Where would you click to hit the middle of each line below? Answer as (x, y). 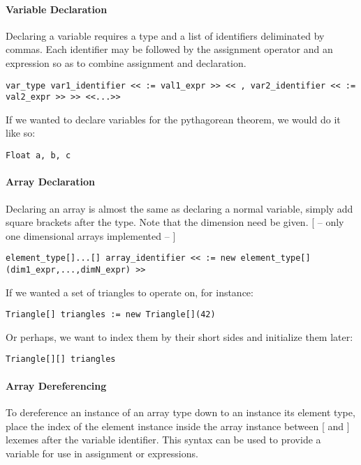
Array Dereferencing (56, 385)
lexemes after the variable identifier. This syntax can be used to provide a (163, 440)
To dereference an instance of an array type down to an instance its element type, (180, 412)
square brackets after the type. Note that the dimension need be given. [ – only (175, 222)
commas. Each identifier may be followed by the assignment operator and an (169, 49)
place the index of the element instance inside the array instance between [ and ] (178, 426)
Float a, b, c (38, 156)
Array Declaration (51, 182)
